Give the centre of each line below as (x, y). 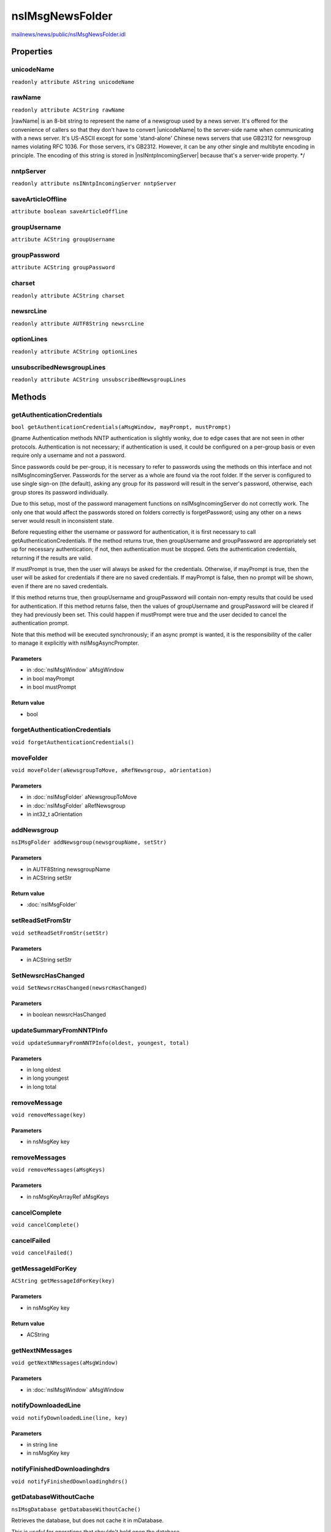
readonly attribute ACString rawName (68, 110)
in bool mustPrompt (51, 687)
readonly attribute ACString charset (68, 295)
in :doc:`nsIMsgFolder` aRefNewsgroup (76, 805)
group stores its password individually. (60, 492)
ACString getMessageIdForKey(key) (63, 1281)
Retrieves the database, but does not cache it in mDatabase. (88, 1520)
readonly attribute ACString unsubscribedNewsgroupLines (99, 379)
